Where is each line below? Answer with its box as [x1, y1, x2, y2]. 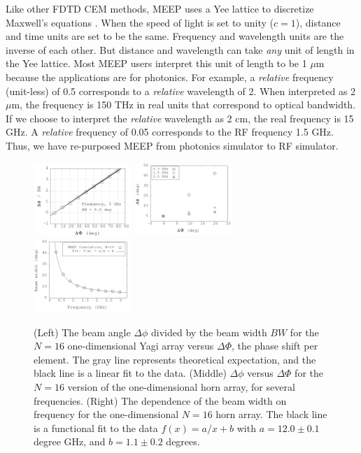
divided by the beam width [150, 324, 267, 339]
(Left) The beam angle [34, 324, 131, 339]
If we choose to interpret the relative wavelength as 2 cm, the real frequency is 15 [6, 110, 354, 125]
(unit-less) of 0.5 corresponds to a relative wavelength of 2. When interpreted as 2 [6, 83, 356, 98]
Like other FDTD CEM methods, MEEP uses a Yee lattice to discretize [6, 1, 314, 15]
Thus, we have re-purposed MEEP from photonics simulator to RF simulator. [6, 138, 339, 152]
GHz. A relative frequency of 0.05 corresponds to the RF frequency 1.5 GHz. [6, 124, 334, 139]
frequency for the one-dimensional [34, 407, 179, 422]
